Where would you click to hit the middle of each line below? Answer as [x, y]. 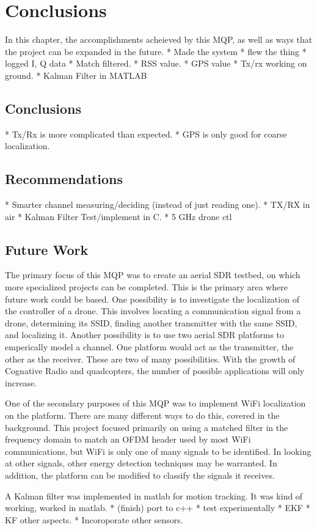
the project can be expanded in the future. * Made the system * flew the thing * [156, 51]
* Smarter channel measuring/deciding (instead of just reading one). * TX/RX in [158, 204]
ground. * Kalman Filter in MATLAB [76, 75]
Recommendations [64, 179]
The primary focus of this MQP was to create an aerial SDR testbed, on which [153, 275]
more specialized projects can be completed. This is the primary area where [146, 287]
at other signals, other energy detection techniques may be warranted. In [141, 463]
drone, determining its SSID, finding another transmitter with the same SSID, [151, 322]
